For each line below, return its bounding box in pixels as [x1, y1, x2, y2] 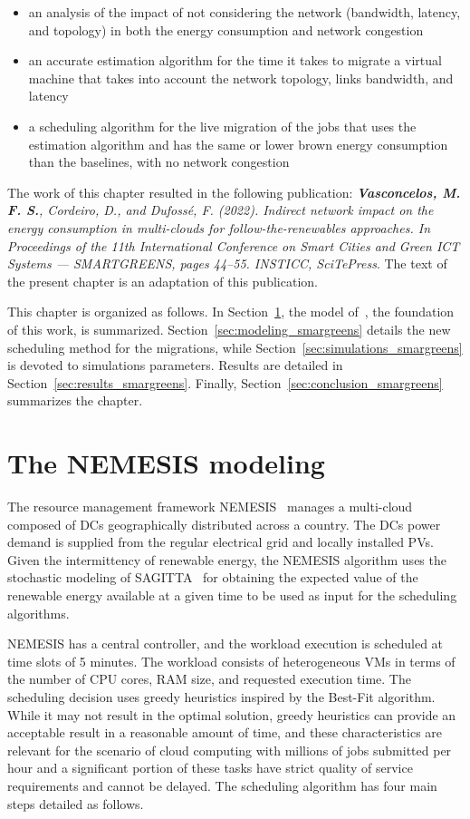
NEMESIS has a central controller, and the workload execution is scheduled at [7, 634, 444, 653]
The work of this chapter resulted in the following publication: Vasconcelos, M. [7, 182, 461, 201]
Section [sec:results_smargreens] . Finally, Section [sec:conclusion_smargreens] [7, 373, 443, 392]
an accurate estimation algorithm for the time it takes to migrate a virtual [28, 51, 442, 70]
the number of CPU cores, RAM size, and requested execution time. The [7, 669, 411, 688]
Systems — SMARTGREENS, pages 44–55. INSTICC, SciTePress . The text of [7, 254, 447, 273]
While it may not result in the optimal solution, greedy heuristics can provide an [7, 705, 456, 724]
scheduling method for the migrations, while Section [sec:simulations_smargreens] [7, 337, 463, 356]
